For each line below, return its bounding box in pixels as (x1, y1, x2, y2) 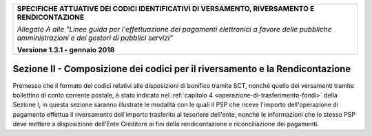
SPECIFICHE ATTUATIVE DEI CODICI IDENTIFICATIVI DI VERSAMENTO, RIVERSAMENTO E (17, 4, 315, 13)
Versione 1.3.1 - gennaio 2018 (17, 45, 115, 54)
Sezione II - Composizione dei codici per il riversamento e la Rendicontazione (12, 63, 351, 75)
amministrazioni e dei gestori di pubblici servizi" (17, 33, 174, 43)
